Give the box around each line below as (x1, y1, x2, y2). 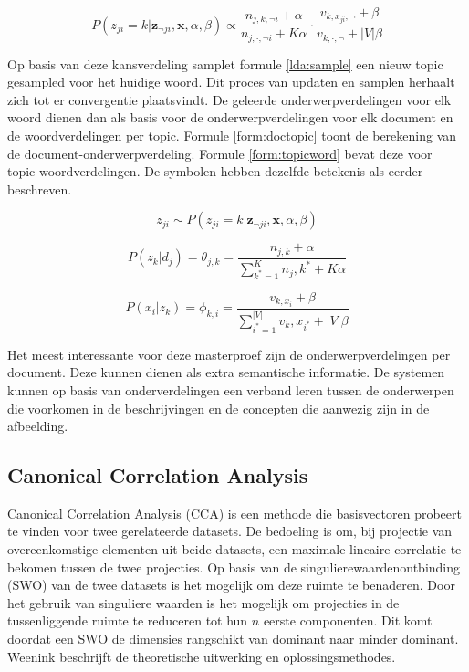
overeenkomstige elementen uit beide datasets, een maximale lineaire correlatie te (7, 540, 462, 559)
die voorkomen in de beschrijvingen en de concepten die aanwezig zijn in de (7, 398, 430, 417)
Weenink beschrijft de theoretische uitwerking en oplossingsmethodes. (7, 646, 396, 666)
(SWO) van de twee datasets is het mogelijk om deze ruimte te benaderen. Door (7, 575, 455, 594)
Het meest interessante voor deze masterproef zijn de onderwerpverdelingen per (7, 344, 451, 363)
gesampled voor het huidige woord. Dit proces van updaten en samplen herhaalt (7, 72, 455, 91)
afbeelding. (7, 416, 68, 436)
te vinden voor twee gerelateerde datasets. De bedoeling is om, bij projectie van (7, 521, 453, 541)
